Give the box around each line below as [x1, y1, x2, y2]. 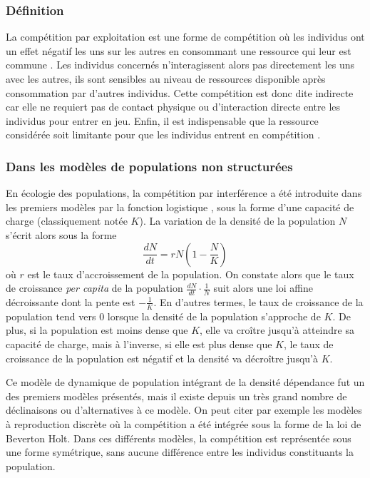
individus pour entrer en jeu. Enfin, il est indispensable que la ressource [6, 113, 319, 128]
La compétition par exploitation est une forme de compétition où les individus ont [6, 29, 365, 44]
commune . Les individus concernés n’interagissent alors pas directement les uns [6, 57, 355, 72]
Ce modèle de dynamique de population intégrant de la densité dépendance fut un [6, 375, 365, 390]
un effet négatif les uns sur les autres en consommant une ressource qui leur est [6, 43, 351, 58]
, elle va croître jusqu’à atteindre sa [200, 322, 354, 337]
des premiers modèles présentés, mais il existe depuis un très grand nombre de [6, 388, 347, 403]
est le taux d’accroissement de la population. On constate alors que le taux [27, 266, 354, 281]
